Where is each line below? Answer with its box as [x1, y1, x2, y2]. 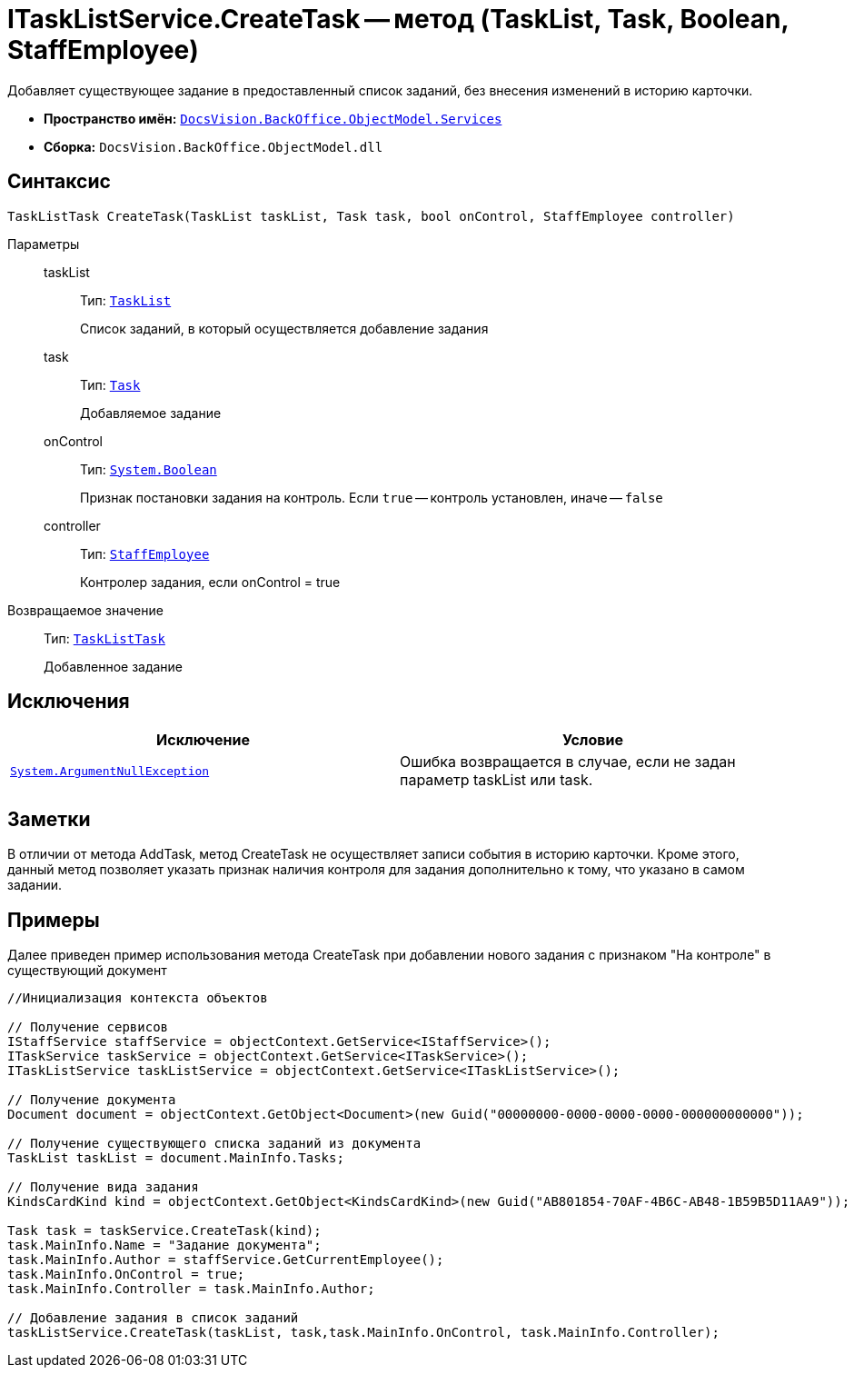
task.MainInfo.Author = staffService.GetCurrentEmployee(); [7, 1252, 444, 1268]
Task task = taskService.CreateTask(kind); [7, 1223, 322, 1239]
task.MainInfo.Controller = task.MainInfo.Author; [7, 1281, 375, 1297]
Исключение [156, 731, 250, 750]
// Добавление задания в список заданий [7, 1310, 299, 1326]
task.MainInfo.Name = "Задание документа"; [7, 1238, 322, 1253]
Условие [562, 731, 623, 750]
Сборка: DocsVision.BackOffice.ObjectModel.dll [44, 138, 383, 154]
